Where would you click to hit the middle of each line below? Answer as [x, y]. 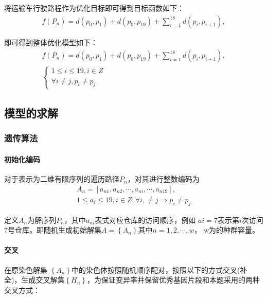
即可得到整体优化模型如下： [51, 42]
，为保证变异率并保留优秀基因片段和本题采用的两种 [174, 280]
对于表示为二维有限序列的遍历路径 [62, 179]
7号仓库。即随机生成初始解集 [53, 230]
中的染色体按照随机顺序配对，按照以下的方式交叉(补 [159, 269]
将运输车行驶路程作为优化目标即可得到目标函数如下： [94, 8]
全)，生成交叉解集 [34, 280]
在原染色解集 [26, 269]
